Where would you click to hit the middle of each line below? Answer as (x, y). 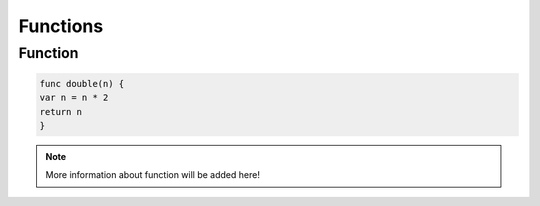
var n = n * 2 (74, 98)
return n (61, 111)
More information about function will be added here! (152, 175)
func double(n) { (82, 83)
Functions (61, 26)
